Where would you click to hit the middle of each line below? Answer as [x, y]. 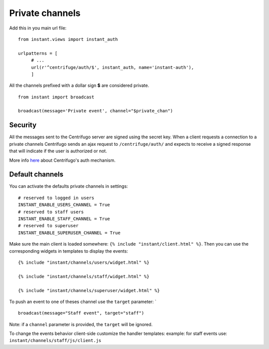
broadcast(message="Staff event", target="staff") [81, 313]
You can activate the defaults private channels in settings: [68, 186]
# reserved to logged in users [56, 198]
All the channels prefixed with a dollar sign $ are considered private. [79, 85]
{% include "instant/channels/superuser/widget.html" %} [89, 290]
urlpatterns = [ [38, 53]
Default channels [36, 174]
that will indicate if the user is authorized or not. [58, 151]
